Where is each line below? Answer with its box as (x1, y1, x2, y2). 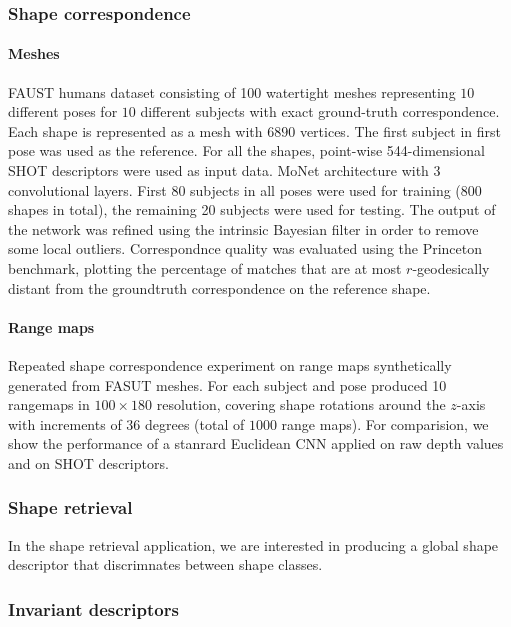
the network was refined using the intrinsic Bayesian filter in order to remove (8, 218, 479, 239)
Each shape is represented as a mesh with (8, 120, 263, 141)
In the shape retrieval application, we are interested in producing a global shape (8, 534, 499, 555)
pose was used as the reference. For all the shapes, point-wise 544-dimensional (8, 140, 485, 161)
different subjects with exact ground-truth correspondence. (140, 101, 500, 122)
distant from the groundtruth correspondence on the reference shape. (8, 277, 431, 298)
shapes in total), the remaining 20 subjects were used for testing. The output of (8, 199, 496, 220)
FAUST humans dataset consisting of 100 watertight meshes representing (8, 81, 456, 102)
